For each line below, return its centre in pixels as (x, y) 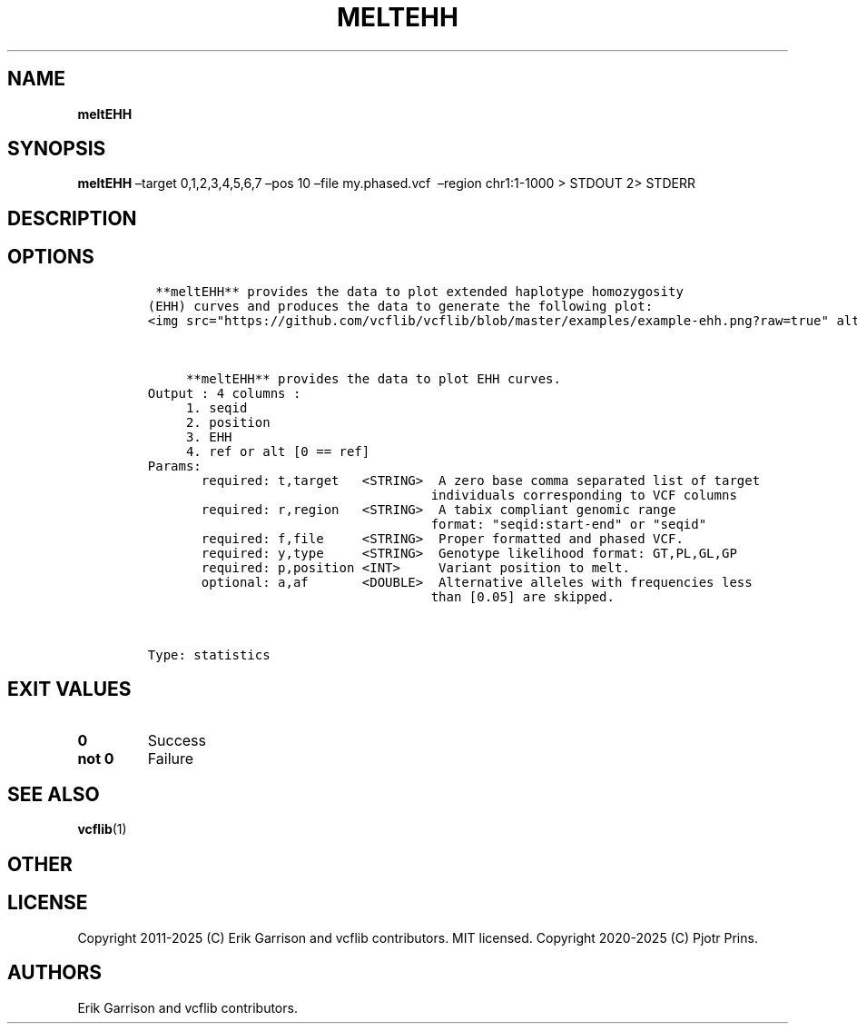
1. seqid (217, 407)
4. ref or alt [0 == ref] (278, 451)
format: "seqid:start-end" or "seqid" (569, 524)
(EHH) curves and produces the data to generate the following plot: (400, 306)
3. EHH (209, 436)
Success (177, 740)
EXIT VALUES (69, 689)
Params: (174, 466)
